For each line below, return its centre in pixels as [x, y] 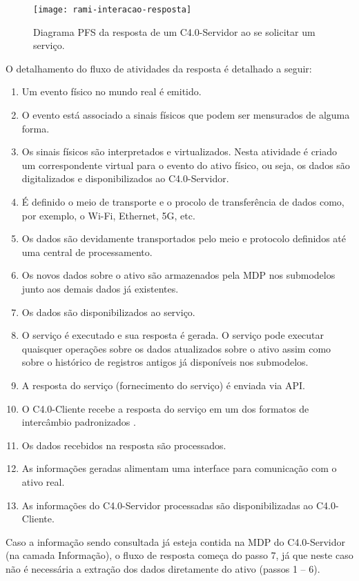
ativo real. [43, 481]
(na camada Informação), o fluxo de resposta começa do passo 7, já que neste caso [179, 555]
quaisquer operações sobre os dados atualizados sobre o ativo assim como [176, 348]
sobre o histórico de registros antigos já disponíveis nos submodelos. [165, 362]
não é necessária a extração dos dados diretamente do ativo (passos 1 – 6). [163, 568]
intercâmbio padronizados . [79, 422]
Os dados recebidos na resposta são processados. [124, 445]
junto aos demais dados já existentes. [100, 288]
